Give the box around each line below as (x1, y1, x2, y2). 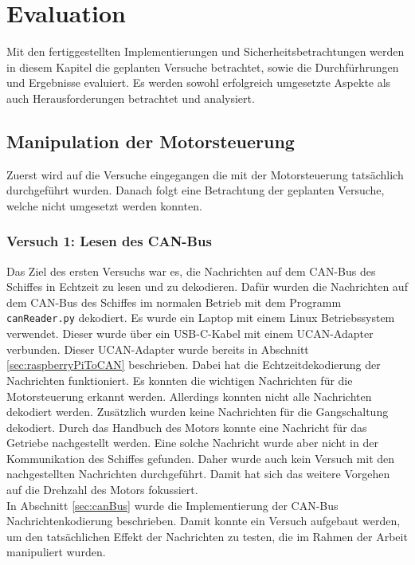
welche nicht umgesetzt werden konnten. (6, 197, 202, 214)
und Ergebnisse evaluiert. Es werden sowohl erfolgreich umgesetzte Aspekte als (6, 74, 391, 91)
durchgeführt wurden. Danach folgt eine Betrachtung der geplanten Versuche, (6, 182, 385, 198)
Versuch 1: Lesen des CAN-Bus (6, 231, 212, 251)
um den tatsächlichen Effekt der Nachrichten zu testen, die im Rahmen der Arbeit (6, 528, 408, 544)
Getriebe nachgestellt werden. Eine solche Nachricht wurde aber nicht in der (6, 434, 378, 451)
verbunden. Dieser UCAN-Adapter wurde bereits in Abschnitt (6, 340, 309, 357)
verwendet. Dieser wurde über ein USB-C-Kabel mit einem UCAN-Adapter (6, 325, 374, 342)
